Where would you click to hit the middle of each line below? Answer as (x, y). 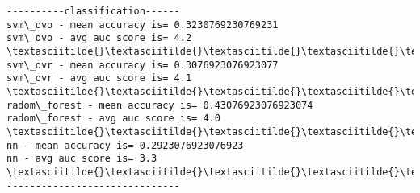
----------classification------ (93, 11)
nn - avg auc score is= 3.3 (82, 159)
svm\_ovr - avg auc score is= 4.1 (99, 78)
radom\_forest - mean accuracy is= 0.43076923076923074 (160, 105)
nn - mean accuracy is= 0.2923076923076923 (125, 145)
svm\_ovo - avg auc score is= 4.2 (99, 38)
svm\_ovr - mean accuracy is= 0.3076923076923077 (143, 65)
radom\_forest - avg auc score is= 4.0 (113, 119)
